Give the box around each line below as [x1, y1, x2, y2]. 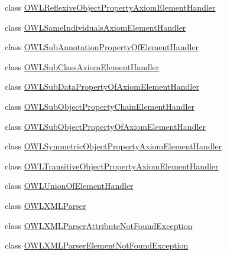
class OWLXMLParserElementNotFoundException [5, 239, 189, 251]
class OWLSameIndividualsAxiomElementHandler [5, 21, 186, 33]
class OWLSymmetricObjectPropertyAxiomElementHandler [5, 140, 222, 152]
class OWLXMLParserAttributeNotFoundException [5, 219, 193, 231]
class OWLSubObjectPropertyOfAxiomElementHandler [5, 120, 206, 132]
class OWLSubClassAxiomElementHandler [5, 60, 160, 73]
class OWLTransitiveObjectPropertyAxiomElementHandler [5, 159, 219, 172]
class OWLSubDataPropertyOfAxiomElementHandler [5, 80, 199, 93]
